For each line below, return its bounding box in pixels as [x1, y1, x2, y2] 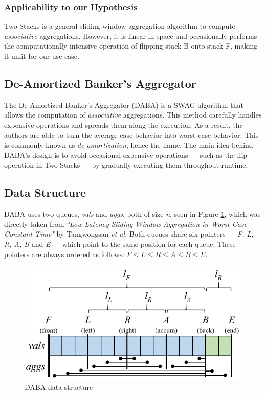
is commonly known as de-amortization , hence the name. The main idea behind [4, 140, 253, 150]
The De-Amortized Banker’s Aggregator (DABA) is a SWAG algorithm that [4, 99, 243, 110]
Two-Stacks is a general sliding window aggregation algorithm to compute [4, 20, 235, 31]
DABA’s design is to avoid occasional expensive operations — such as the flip [4, 149, 248, 160]
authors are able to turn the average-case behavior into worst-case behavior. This [4, 129, 259, 140]
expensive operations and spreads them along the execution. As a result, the [4, 119, 243, 130]
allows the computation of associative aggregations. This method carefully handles [4, 109, 262, 120]
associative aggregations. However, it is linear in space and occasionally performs [4, 30, 257, 41]
